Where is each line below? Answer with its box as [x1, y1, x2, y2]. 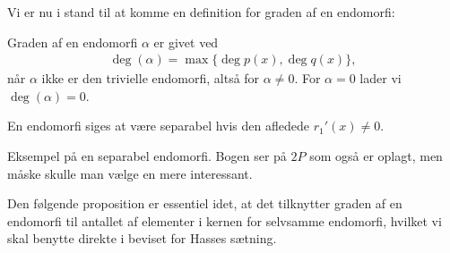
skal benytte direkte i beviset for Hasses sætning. [7, 229, 277, 248]
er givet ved [153, 32, 219, 51]
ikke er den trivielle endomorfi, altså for [41, 69, 260, 88]
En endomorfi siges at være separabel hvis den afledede [7, 116, 309, 135]
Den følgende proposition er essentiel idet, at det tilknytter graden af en [7, 194, 402, 213]
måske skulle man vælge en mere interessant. [7, 164, 253, 182]
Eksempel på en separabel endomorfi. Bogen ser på [7, 147, 287, 164]
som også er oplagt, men [309, 147, 443, 164]
